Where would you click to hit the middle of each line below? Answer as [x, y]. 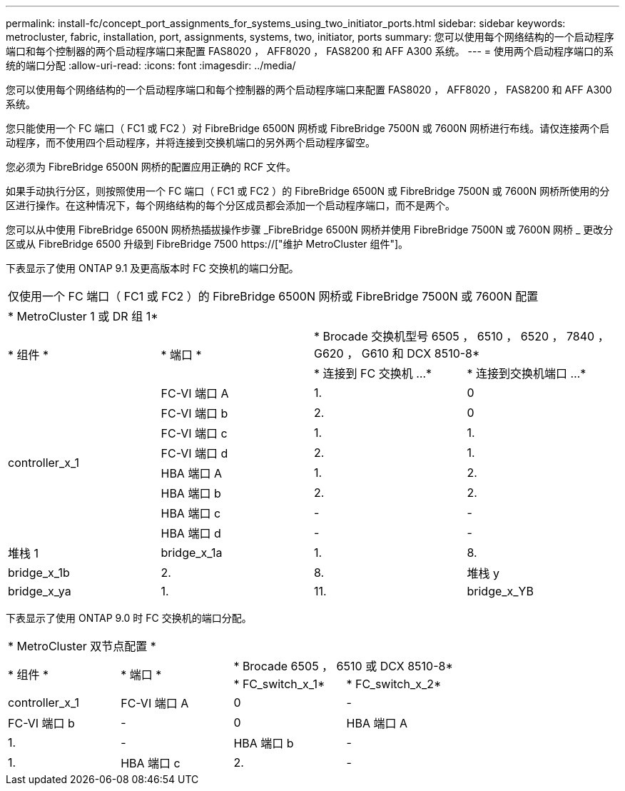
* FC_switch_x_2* [394, 684]
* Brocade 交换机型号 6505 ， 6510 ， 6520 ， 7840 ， [462, 336]
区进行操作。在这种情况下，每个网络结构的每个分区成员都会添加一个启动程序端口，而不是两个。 [230, 205]
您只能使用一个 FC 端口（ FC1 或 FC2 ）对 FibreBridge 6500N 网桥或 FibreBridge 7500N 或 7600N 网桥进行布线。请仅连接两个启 [308, 128]
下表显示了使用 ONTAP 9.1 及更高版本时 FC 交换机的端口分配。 [152, 268]
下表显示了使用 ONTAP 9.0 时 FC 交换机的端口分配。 [129, 618]
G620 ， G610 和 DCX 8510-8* [397, 353]
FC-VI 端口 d [194, 453]
